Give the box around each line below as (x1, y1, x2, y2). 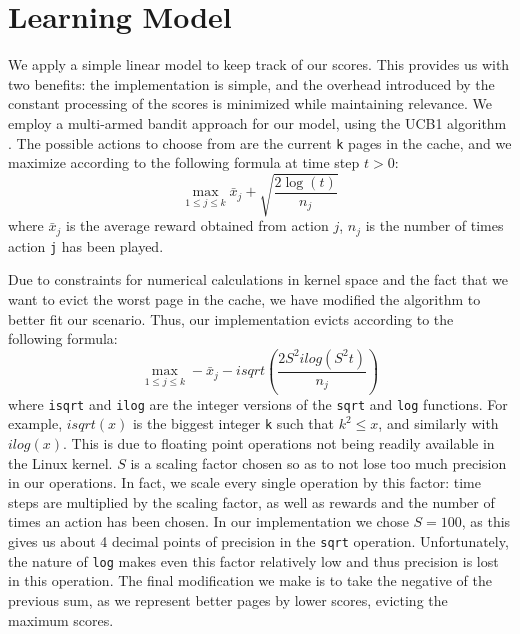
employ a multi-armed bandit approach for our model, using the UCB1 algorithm (8, 112, 507, 133)
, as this (461, 511, 511, 532)
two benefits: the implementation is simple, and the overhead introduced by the (8, 73, 495, 94)
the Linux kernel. (8, 452, 113, 473)
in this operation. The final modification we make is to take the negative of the (8, 570, 492, 591)
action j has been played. (8, 235, 164, 256)
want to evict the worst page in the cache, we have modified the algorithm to (8, 289, 481, 309)
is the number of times (365, 215, 504, 236)
